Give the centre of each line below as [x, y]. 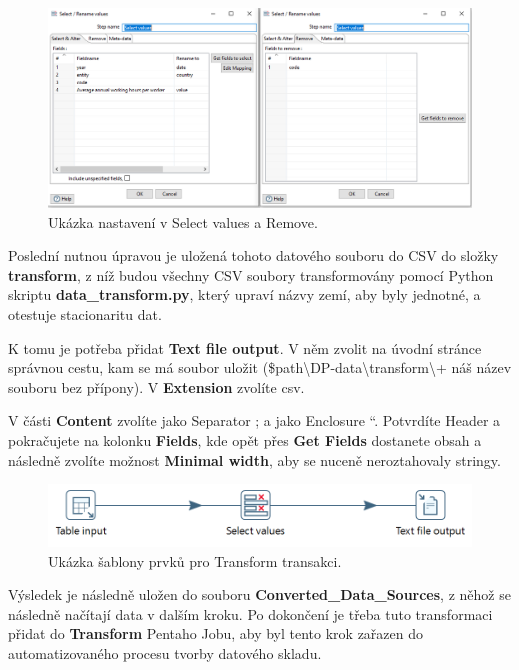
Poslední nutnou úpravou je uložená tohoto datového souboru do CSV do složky [253, 255]
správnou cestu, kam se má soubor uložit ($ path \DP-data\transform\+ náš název [260, 367]
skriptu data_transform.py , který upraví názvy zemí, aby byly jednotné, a [244, 294]
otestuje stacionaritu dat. [85, 313]
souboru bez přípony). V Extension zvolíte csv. [156, 386]
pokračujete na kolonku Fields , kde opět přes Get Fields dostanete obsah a [245, 439]
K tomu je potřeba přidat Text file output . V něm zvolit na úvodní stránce [245, 347]
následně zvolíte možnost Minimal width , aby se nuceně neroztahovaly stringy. [254, 459]
